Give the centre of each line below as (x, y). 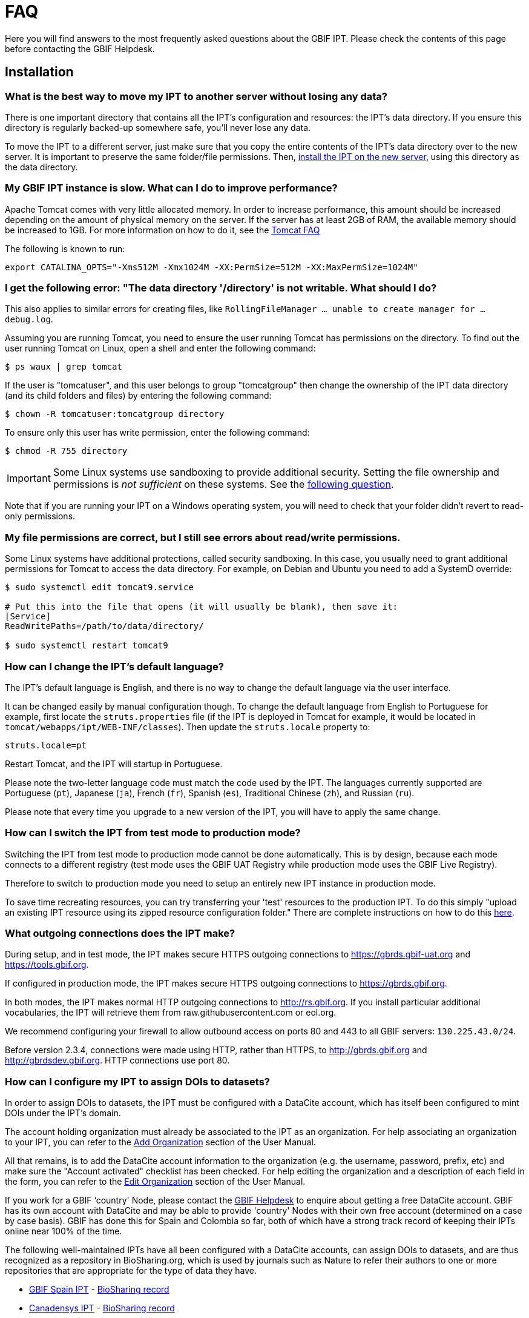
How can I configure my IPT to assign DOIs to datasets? (137, 1081)
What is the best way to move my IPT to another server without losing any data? (196, 96)
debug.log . (29, 319)
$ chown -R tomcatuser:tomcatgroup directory (115, 414)
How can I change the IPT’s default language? (114, 666)
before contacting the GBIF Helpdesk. (80, 48)
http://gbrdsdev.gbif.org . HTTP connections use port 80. (117, 1060)
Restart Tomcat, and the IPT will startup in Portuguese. (114, 764)
